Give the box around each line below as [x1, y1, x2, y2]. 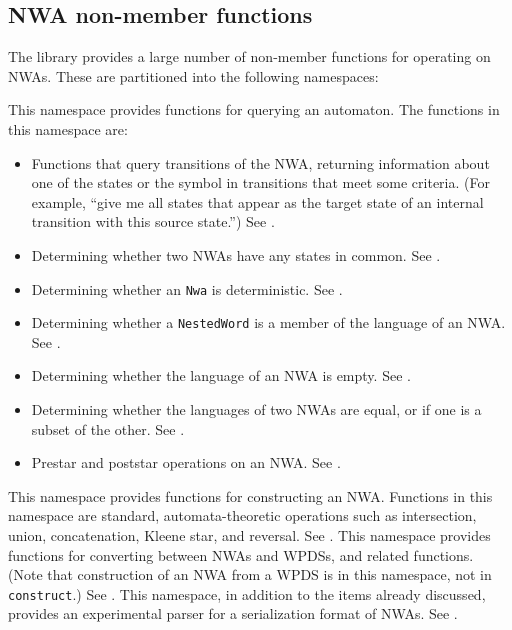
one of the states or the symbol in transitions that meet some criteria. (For [31, 172, 490, 193]
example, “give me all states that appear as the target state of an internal [31, 191, 484, 212]
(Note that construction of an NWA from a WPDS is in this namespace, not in [8, 564, 492, 585]
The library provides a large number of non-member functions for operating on [8, 46, 491, 67]
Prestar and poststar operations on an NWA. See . [31, 452, 341, 473]
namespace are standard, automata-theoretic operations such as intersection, [8, 505, 477, 526]
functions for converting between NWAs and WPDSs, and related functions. [8, 544, 474, 565]
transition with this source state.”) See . [31, 211, 275, 232]
